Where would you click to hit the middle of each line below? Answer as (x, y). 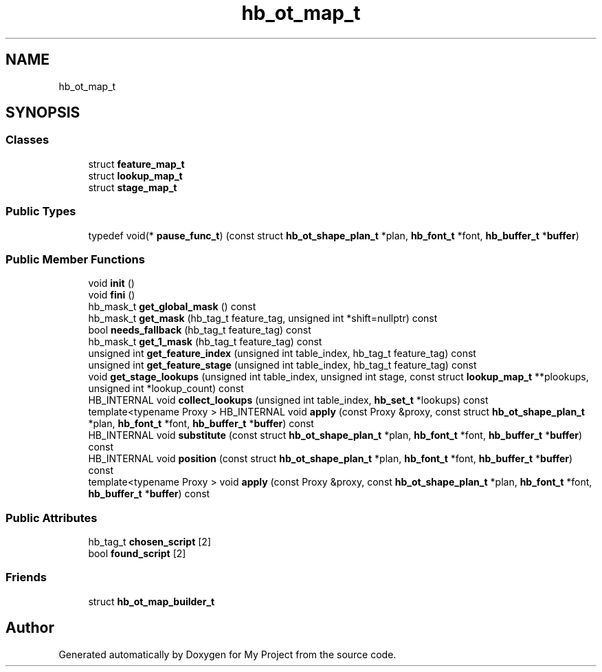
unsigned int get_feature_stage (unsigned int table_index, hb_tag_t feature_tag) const (282, 365)
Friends (26, 577)
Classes (27, 140)
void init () (111, 283)
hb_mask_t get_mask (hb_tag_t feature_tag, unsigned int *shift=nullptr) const (263, 318)
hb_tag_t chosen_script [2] (150, 542)
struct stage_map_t (133, 187)
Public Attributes (52, 518)
